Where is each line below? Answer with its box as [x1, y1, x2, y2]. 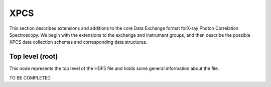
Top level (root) [9, 52, 58, 61]
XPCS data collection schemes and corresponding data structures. [9, 39, 148, 45]
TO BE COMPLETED [9, 74, 51, 80]
